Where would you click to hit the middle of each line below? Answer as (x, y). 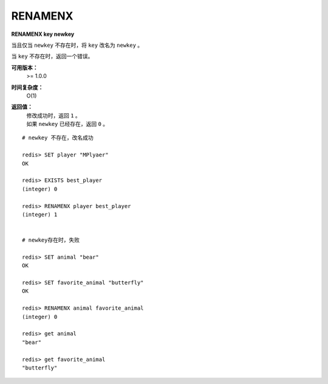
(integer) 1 (40, 214)
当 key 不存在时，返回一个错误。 (52, 56)
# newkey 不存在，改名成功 (58, 138)
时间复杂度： (27, 87)
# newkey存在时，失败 (51, 240)
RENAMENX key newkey (43, 34)
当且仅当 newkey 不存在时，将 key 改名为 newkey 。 (77, 45)
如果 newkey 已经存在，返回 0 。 (67, 124)
